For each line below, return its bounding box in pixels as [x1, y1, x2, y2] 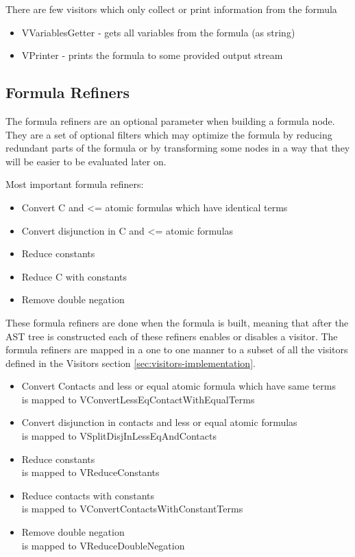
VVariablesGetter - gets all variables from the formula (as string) [21, 25, 295, 39]
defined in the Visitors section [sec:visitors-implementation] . [5, 355, 256, 370]
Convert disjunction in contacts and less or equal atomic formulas [21, 415, 297, 429]
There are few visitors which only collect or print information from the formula [5, 2, 337, 16]
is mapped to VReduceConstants [21, 465, 160, 479]
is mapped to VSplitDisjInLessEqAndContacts [21, 429, 217, 443]
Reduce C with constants [21, 269, 127, 283]
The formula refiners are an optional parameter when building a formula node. [5, 113, 335, 128]
